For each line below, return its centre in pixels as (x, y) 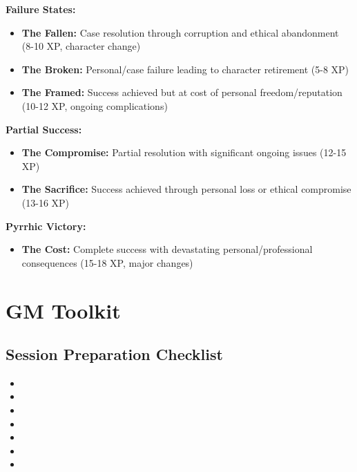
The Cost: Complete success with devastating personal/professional (167, 249)
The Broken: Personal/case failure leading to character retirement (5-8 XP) (185, 69)
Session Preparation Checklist (114, 354)
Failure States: (41, 9)
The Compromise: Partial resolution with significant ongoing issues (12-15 (184, 152)
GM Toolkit (63, 310)
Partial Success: (44, 129)
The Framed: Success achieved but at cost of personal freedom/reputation (182, 92)
